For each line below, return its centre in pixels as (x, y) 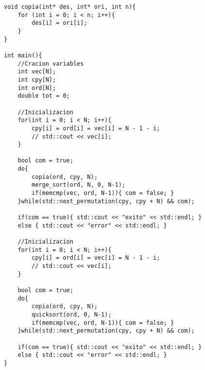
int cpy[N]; (37, 79)
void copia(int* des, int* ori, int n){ (70, 7)
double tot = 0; (44, 96)
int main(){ (23, 55)
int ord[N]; (37, 88)
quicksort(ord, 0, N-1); (71, 314)
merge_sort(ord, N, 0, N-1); (79, 185)
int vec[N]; (37, 72)
